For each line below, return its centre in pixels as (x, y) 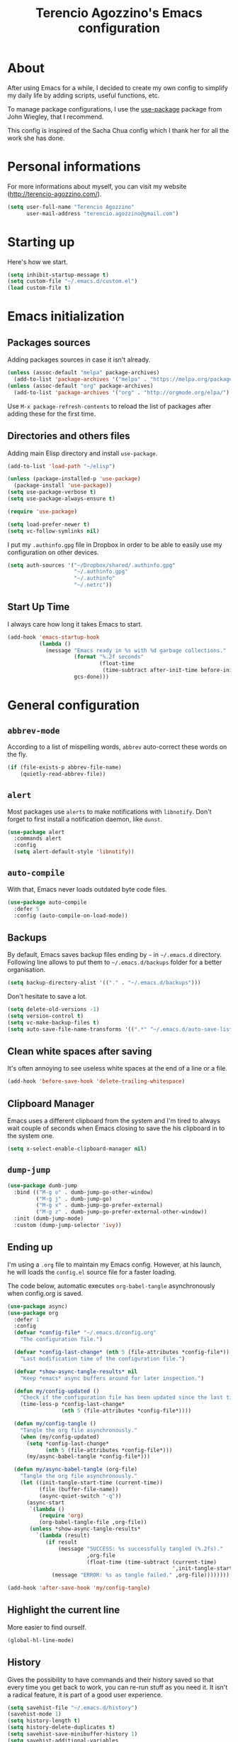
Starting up (41, 242)
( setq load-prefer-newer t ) (49, 524)
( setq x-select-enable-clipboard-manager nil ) (77, 1149)
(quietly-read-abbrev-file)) (63, 774)
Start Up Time (39, 607)
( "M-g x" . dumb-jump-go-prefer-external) (99, 1206)
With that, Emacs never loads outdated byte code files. (87, 889)
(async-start (45, 1503)
